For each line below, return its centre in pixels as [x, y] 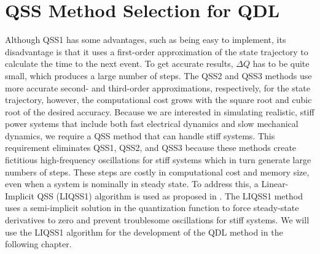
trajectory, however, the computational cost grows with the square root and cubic [158, 100]
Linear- [275, 184]
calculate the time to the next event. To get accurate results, [119, 63]
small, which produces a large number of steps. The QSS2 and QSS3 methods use [158, 75]
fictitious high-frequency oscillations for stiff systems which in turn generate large [158, 160]
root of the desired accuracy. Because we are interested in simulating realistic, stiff [160, 111]
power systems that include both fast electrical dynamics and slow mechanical [152, 124]
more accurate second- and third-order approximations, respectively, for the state [158, 87]
